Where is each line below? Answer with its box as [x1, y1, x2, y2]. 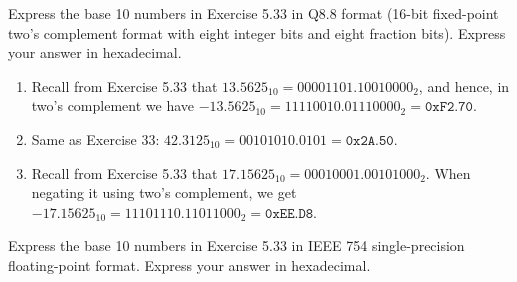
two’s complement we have [31, 95, 194, 116]
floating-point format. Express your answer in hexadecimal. [8, 254, 371, 275]
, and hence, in [418, 75, 510, 96]
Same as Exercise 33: [31, 128, 160, 149]
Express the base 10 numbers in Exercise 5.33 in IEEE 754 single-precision [8, 235, 465, 256]
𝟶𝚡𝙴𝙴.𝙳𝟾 [265, 206, 314, 221]
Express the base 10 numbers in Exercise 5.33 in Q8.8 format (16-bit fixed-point [8, 3, 499, 23]
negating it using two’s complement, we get [31, 182, 297, 203]
